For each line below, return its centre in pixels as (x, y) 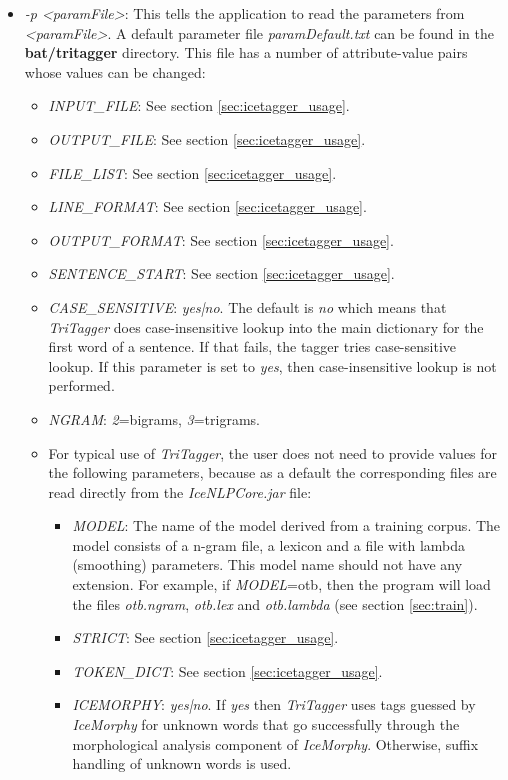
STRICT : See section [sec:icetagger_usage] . (205, 637)
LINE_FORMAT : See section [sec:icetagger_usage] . (207, 206)
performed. (81, 385)
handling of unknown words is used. (182, 763)
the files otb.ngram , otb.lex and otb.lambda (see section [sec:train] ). (275, 603)
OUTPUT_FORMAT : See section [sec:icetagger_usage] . (221, 239)
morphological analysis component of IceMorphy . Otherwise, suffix (275, 743)
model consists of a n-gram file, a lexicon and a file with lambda (269, 544)
